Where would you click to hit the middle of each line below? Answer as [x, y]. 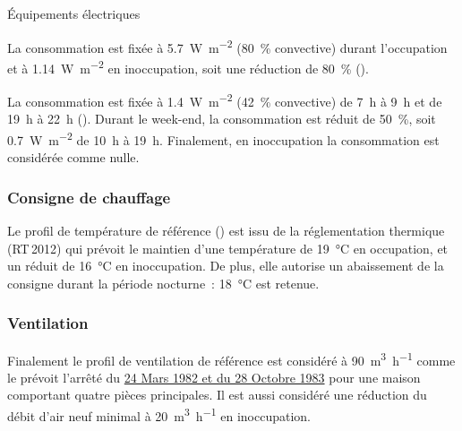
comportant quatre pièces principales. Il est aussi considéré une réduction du [217, 395]
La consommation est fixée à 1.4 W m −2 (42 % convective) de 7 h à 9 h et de [225, 100]
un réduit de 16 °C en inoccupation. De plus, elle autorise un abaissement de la [226, 266]
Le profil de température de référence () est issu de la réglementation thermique [226, 230]
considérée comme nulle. [73, 157]
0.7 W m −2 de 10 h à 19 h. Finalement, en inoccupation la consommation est [223, 138]
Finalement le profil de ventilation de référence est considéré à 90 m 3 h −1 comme [231, 358]
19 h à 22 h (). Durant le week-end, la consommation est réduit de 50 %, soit [222, 119]
